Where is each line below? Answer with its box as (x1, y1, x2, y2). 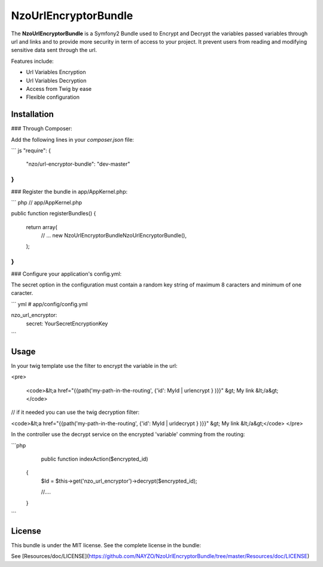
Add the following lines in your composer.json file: (11, 136, 135, 143)
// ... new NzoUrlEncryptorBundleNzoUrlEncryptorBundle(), (41, 232, 187, 239)
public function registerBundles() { (11, 210, 96, 217)
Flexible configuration (26, 93, 80, 101)
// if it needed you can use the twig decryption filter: (11, 409, 140, 416)
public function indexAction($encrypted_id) (41, 455, 149, 462)
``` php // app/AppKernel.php (11, 199, 83, 206)
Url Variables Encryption (26, 69, 86, 76)
